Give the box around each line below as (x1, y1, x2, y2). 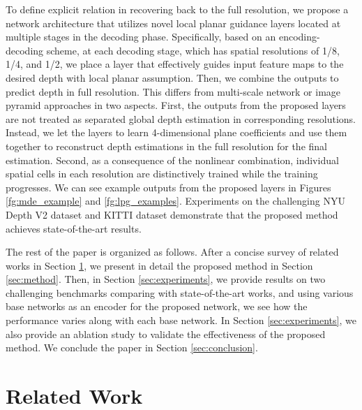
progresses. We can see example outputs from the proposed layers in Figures (6, 180, 331, 194)
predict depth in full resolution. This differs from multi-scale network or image (6, 84, 341, 98)
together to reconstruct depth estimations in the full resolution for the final (6, 138, 327, 153)
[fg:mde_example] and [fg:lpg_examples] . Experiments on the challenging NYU (6, 193, 345, 208)
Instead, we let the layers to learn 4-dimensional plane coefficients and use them (6, 125, 347, 140)
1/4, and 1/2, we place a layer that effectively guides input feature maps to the (6, 57, 344, 71)
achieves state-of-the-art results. (6, 221, 142, 235)
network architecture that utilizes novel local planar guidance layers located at (6, 15, 341, 30)
